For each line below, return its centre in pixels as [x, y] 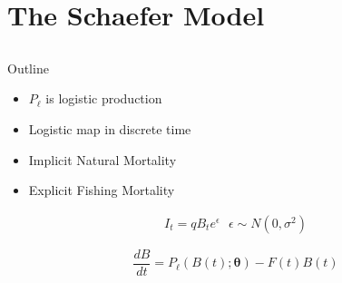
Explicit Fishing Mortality [102, 190]
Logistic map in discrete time [110, 128]
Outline [28, 68]
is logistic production [104, 98]
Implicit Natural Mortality [103, 159]
